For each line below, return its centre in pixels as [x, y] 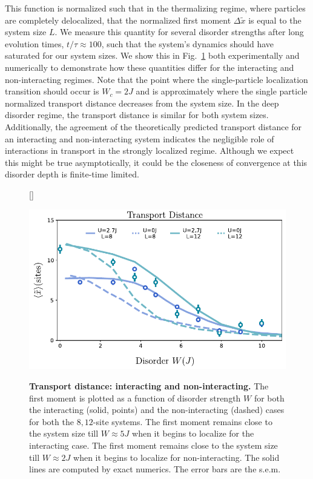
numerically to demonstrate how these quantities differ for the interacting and [150, 67]
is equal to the [275, 20]
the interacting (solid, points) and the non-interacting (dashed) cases [157, 410]
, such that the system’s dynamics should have [188, 43]
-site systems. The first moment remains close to [183, 421]
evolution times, [35, 43]
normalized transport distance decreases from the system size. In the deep [142, 103]
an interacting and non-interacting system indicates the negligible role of [140, 138]
